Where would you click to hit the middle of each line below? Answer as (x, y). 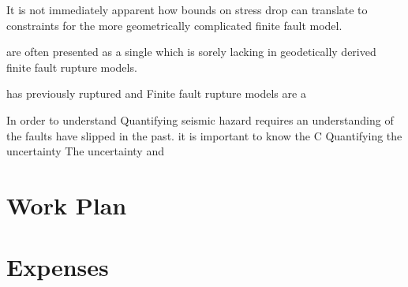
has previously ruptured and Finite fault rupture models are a (156, 93)
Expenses (58, 267)
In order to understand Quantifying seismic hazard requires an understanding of (200, 119)
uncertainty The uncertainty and (85, 151)
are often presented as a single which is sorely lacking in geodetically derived (191, 52)
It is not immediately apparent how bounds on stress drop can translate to (187, 9)
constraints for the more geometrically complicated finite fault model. (174, 25)
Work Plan (67, 205)
